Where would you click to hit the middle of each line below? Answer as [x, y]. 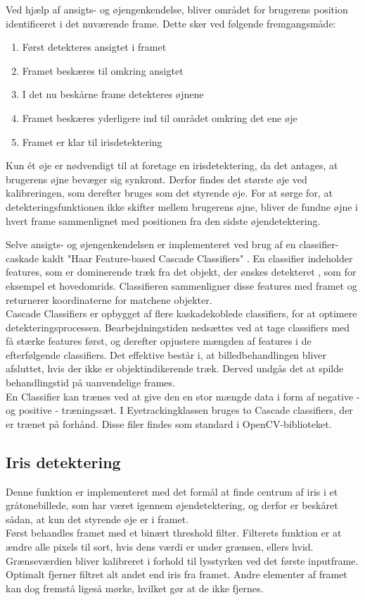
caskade [23, 258]
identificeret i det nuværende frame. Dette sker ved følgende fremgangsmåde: [171, 23]
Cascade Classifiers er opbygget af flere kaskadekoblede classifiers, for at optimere [181, 313]
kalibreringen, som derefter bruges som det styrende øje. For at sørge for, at [169, 193]
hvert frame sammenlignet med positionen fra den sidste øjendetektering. [163, 220]
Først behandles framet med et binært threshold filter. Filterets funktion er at [174, 533]
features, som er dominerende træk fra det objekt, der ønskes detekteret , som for [181, 272]
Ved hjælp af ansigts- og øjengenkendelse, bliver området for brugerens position [177, 9]
